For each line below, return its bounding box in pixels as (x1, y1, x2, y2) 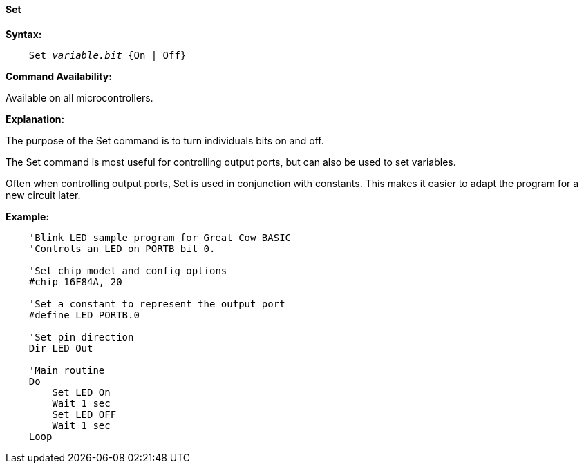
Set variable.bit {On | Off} (28, 49, 187, 61)
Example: (6, 210, 50, 222)
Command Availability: (6, 70, 112, 82)
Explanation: (6, 113, 65, 125)
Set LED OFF (52, 408, 117, 420)
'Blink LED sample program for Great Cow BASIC (28, 231, 292, 243)
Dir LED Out (28, 342, 93, 354)
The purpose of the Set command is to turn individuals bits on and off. (6, 134, 324, 146)
